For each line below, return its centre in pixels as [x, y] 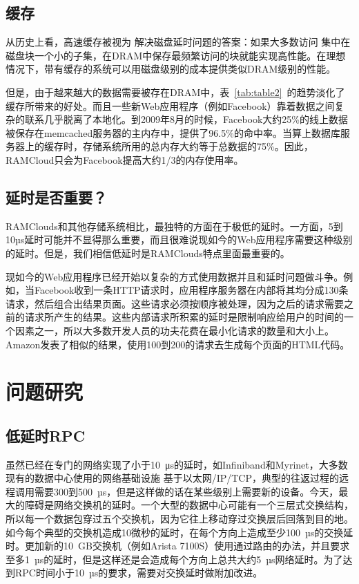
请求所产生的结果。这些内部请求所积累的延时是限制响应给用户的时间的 [184, 317]
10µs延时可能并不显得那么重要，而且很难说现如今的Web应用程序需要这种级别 [179, 239]
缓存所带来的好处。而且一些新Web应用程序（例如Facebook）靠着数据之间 [170, 105]
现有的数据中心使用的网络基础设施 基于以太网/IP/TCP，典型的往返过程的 [172, 478]
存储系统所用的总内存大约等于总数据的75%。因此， [198, 146]
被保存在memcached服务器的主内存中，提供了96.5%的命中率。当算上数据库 [173, 132]
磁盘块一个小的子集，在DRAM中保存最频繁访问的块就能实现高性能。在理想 [176, 55]
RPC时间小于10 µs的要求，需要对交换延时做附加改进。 [139, 573]
